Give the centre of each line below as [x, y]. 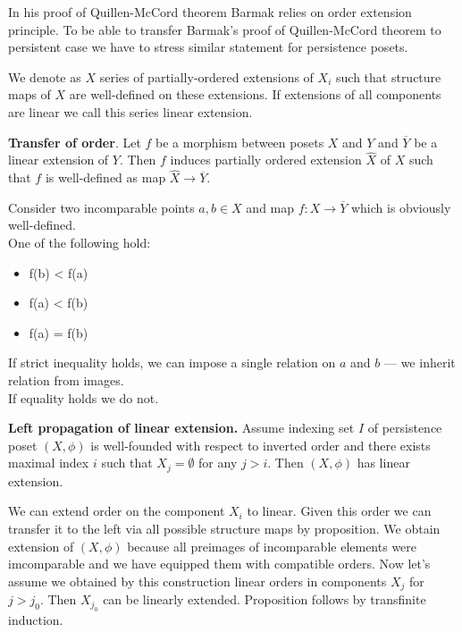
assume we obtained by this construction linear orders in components [197, 581]
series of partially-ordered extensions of [206, 76]
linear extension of [59, 160]
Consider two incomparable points [101, 207]
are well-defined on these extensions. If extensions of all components [255, 94]
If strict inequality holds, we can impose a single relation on [172, 362]
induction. [36, 619]
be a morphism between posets [240, 142]
